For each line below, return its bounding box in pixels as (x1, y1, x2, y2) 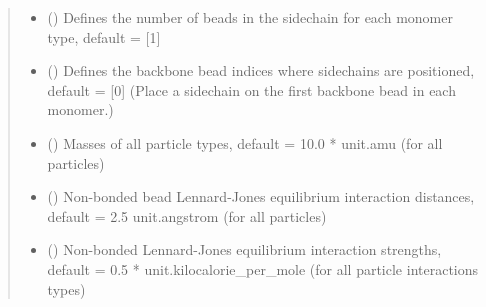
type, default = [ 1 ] (47, 26, 161, 47)
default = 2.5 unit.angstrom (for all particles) (47, 205, 327, 226)
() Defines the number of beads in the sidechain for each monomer (47, 7, 453, 27)
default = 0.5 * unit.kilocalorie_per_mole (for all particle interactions (47, 258, 479, 279)
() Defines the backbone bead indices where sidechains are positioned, (47, 60, 475, 81)
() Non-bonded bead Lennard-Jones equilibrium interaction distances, (47, 186, 475, 207)
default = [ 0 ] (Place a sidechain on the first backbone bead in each (47, 79, 456, 100)
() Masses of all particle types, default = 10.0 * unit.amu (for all (47, 132, 443, 153)
